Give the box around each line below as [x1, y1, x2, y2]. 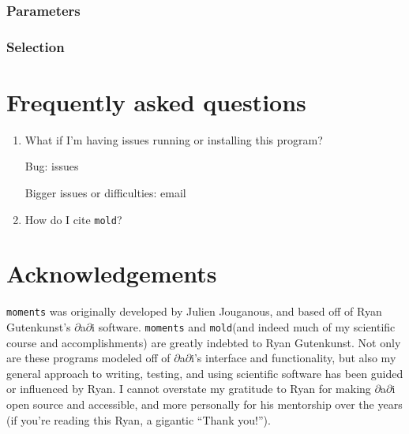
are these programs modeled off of [6, 350, 171, 366]
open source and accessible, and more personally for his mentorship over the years [6, 396, 403, 413]
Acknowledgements [6, 257, 217, 290]
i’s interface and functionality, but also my [191, 350, 396, 366]
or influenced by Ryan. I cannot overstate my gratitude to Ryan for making [6, 380, 371, 397]
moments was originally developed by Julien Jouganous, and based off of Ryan [6, 303, 382, 320]
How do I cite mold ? [24, 211, 122, 227]
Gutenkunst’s [6, 319, 71, 335]
